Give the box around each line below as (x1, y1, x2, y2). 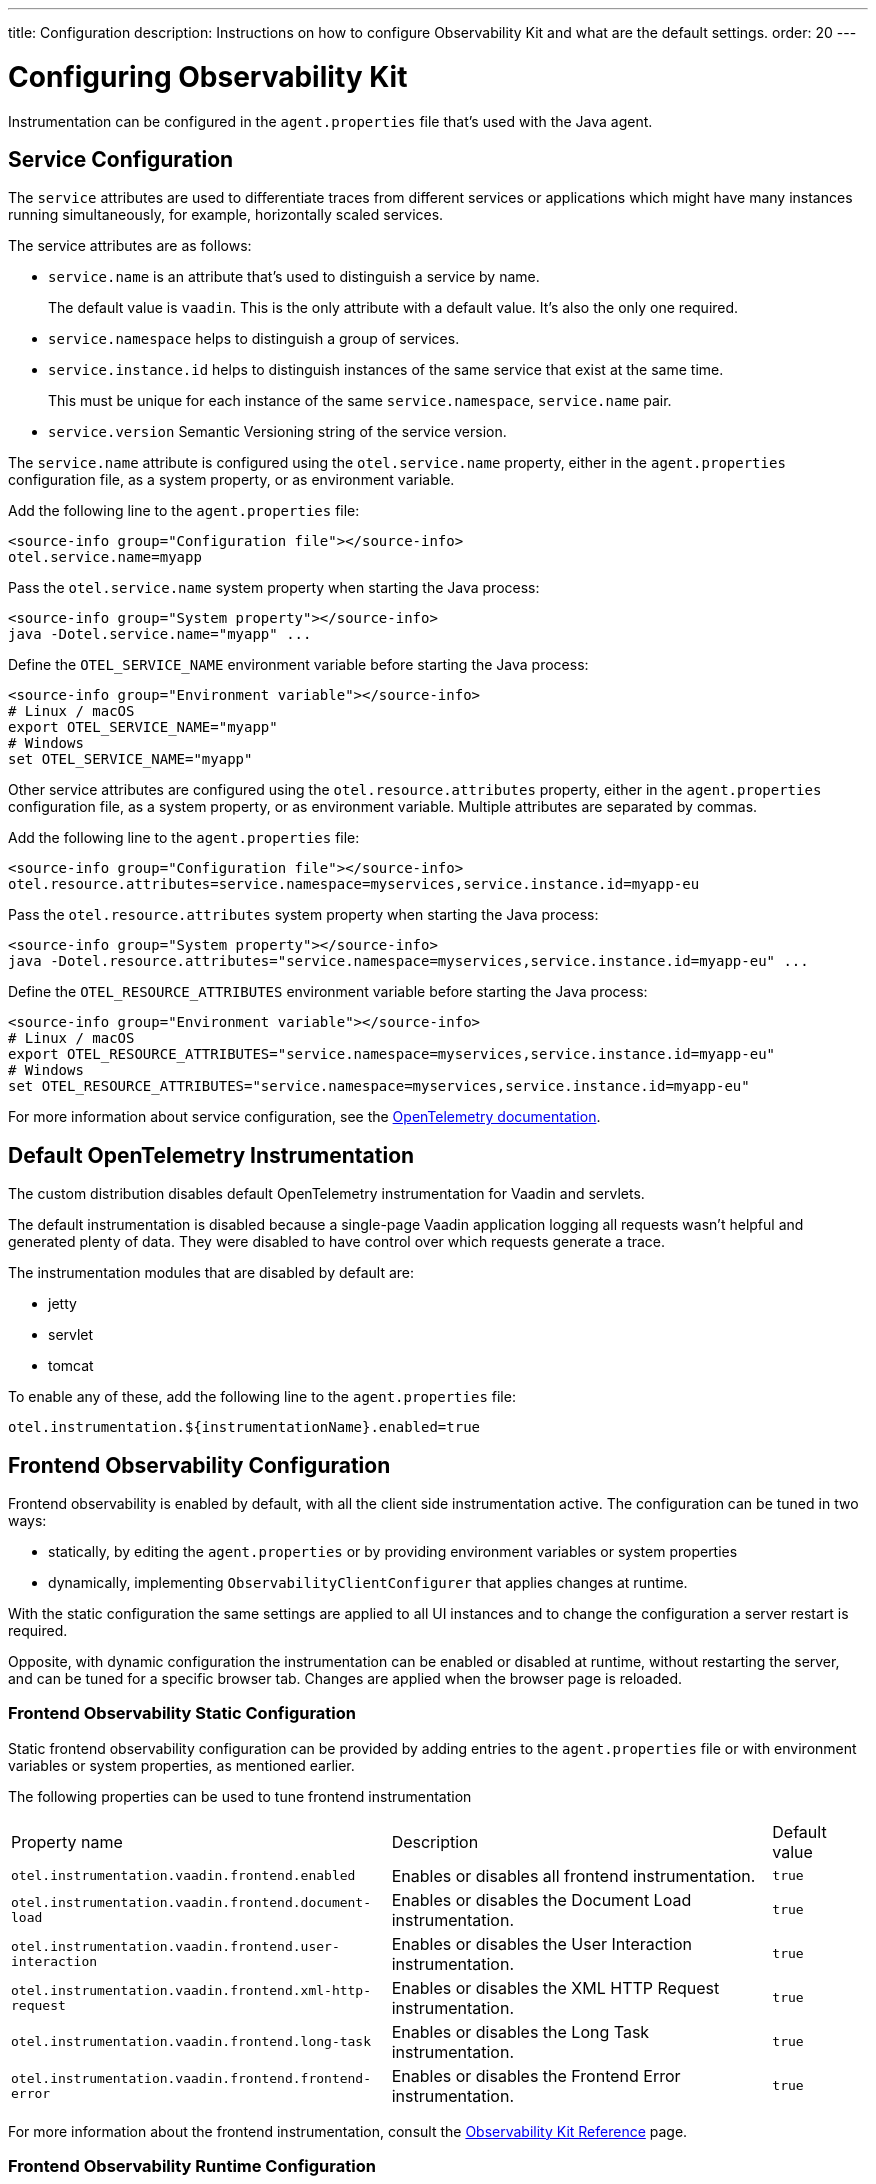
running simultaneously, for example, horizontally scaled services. (8, 206, 444, 224)
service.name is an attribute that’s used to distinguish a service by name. (48, 268, 540, 286)
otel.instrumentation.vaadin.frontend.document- (11, 1894, 372, 1910)
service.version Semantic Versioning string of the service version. (48, 423, 507, 441)
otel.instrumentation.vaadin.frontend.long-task (11, 2034, 372, 2050)
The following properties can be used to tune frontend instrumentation (8, 1787, 472, 1805)
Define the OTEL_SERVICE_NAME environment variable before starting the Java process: (8, 656, 589, 674)
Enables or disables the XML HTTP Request (391, 1977, 720, 1998)
